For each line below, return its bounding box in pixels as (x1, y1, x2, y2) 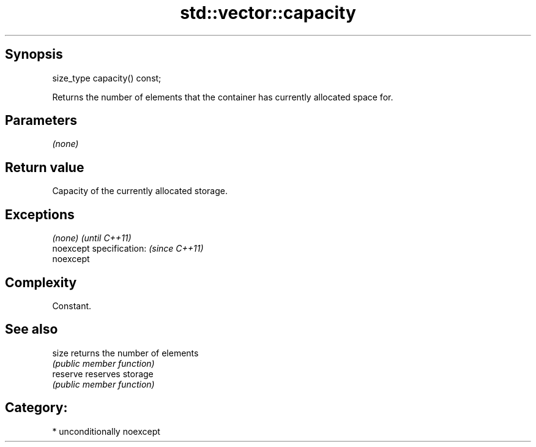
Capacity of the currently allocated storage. (52, 186, 228, 197)
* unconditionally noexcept (52, 426, 160, 437)
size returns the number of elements (52, 347, 199, 358)
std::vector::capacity (180, 2, 356, 23)
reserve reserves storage (52, 368, 154, 379)
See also (5, 321, 58, 337)
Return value (5, 159, 84, 175)
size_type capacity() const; (52, 72, 162, 83)
